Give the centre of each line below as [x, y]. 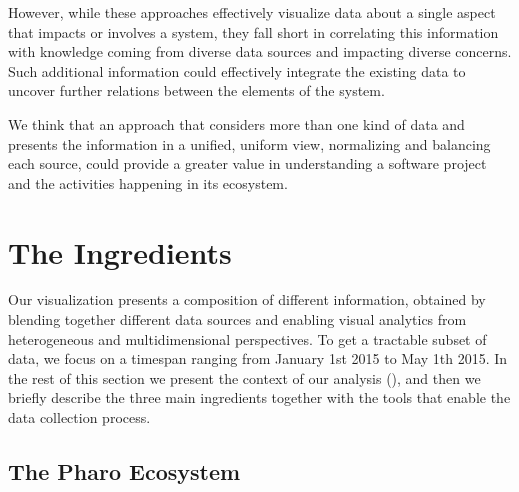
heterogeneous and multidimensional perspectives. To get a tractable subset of [247, 338]
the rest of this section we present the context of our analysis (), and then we [244, 377]
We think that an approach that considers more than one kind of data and [236, 123]
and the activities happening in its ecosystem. [148, 182]
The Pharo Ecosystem [124, 471]
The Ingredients [120, 251]
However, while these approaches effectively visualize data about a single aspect [252, 12]
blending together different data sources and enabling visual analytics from [237, 319]
